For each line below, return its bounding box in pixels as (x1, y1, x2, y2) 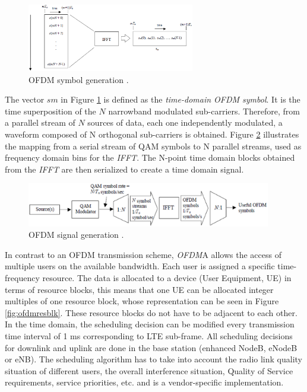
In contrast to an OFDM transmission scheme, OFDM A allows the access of (5, 248, 281, 260)
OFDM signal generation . (29, 228, 124, 241)
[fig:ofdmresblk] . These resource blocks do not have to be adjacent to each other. (5, 306, 297, 318)
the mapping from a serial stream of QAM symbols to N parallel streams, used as (5, 139, 302, 152)
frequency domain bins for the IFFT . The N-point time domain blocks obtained (5, 151, 295, 164)
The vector (5, 93, 45, 106)
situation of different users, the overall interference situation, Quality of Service (5, 364, 293, 377)
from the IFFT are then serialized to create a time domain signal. (5, 162, 244, 175)
